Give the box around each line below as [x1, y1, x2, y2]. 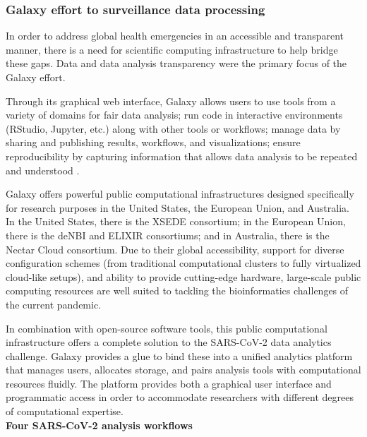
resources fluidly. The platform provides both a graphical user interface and [6, 376, 332, 390]
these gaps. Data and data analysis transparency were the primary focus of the [6, 56, 347, 71]
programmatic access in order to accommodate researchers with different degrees [6, 390, 354, 405]
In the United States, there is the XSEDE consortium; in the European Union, [6, 214, 346, 229]
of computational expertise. [6, 404, 124, 419]
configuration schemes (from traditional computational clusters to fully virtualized [6, 256, 361, 270]
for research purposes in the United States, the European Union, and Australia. [6, 200, 349, 215]
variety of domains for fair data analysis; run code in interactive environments [6, 107, 343, 122]
